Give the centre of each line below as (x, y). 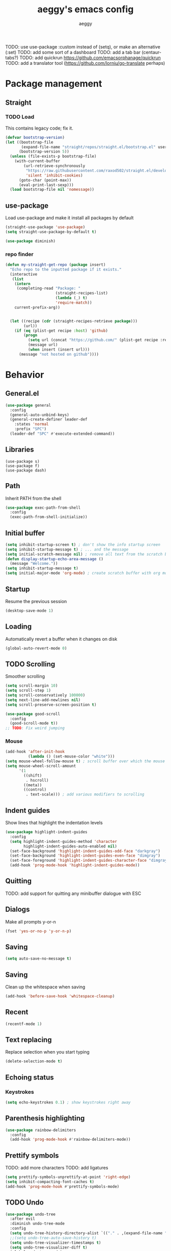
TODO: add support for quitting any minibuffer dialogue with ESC (73, 893)
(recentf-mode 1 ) (24, 1024)
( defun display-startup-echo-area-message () (54, 559)
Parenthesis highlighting (45, 1118)
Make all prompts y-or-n (31, 921)
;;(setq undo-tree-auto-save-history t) (53, 1238)
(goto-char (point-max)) (45, 180)
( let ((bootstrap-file (29, 142)
